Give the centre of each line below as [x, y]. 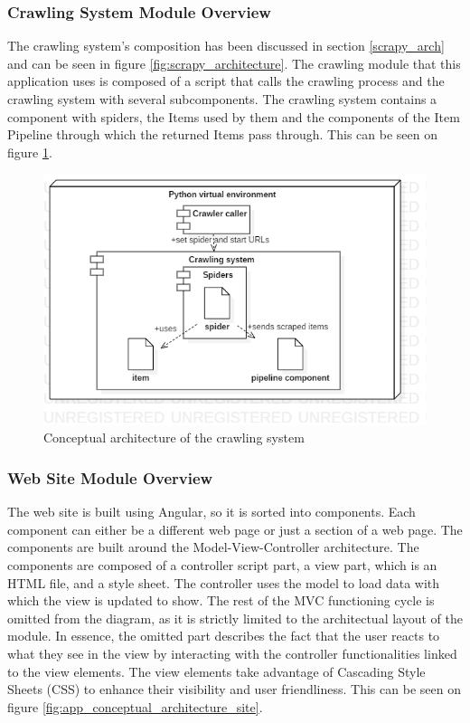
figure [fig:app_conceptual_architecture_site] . [135, 706]
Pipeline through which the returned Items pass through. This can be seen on [222, 134]
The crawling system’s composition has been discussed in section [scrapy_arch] [226, 46]
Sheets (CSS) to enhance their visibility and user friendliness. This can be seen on [234, 689]
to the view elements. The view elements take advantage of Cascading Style [216, 671]
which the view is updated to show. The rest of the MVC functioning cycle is [221, 600]
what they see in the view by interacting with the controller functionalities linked [232, 654]
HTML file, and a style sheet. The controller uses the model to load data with [224, 582]
